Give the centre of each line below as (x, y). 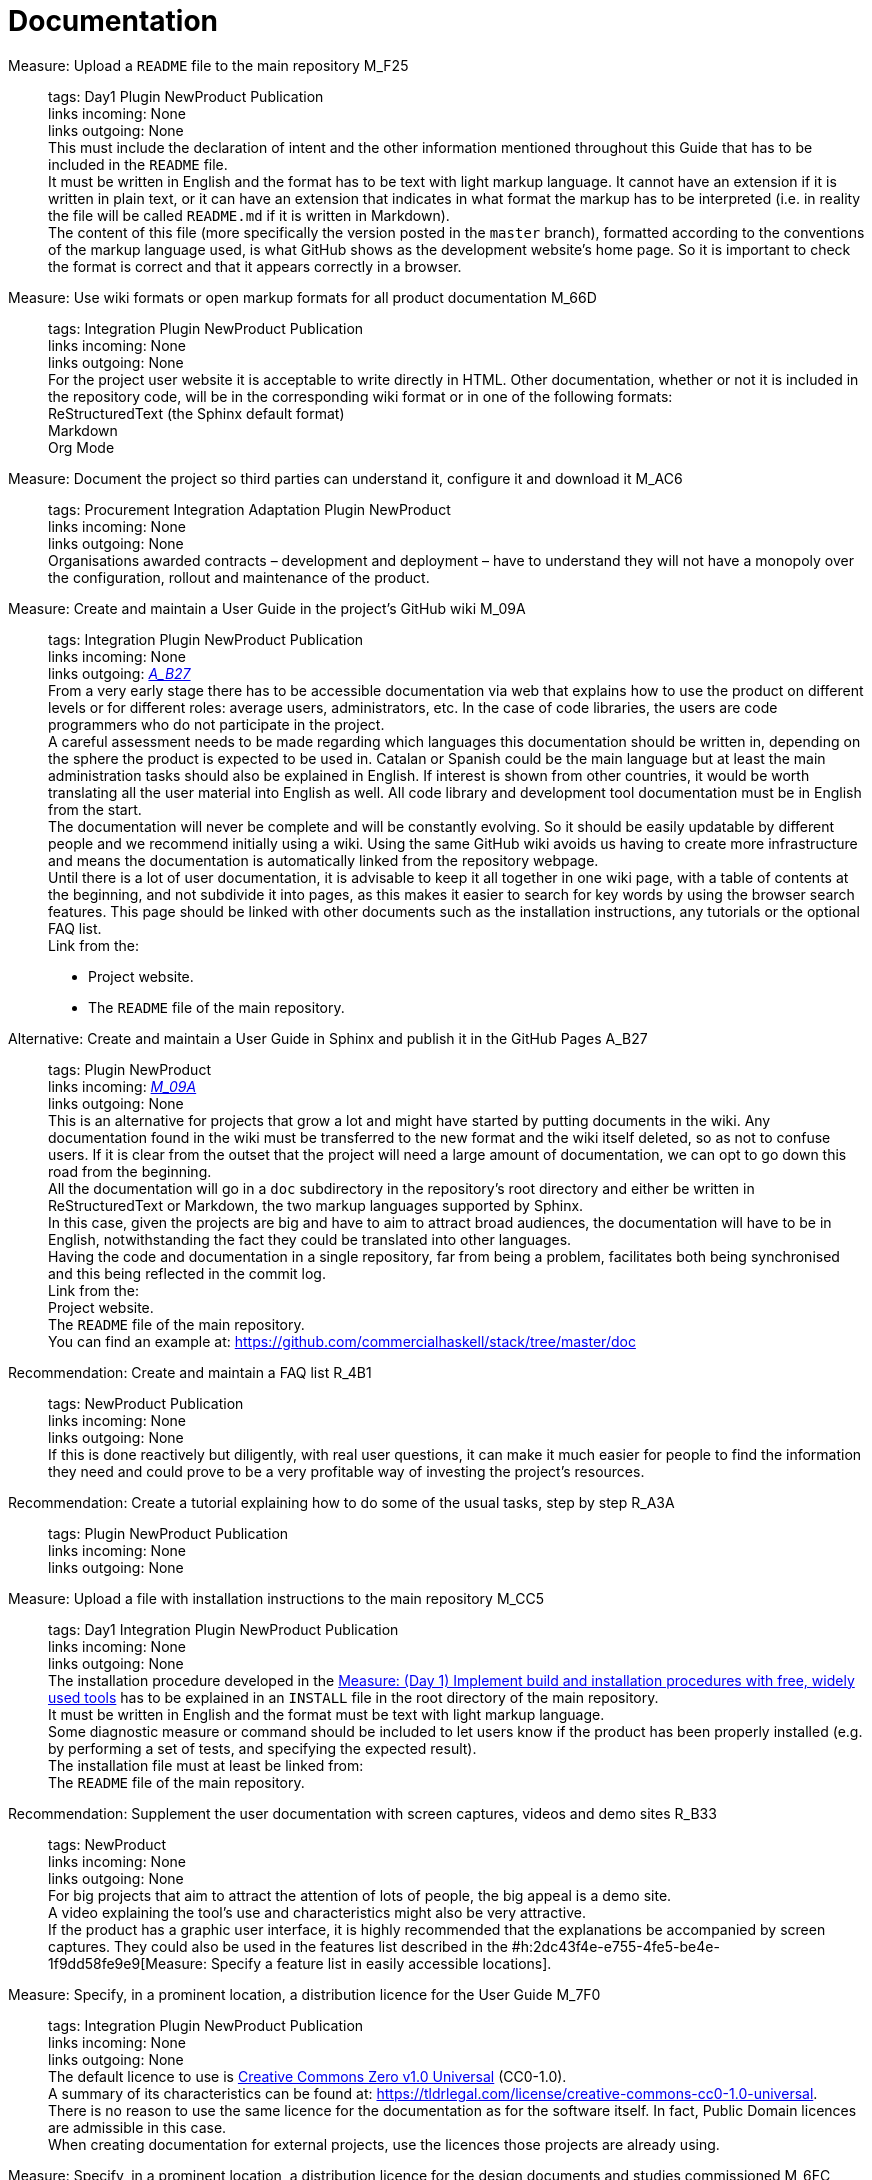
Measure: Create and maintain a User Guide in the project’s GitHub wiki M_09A (267, 608)
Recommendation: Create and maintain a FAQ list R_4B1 (190, 1372)
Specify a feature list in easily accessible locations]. (381, 1963)
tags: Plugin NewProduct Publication (168, 1533)
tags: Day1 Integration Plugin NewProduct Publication (223, 1629)
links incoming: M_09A (122, 1086)
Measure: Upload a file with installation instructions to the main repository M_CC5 (276, 1598)
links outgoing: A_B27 (119, 673)
